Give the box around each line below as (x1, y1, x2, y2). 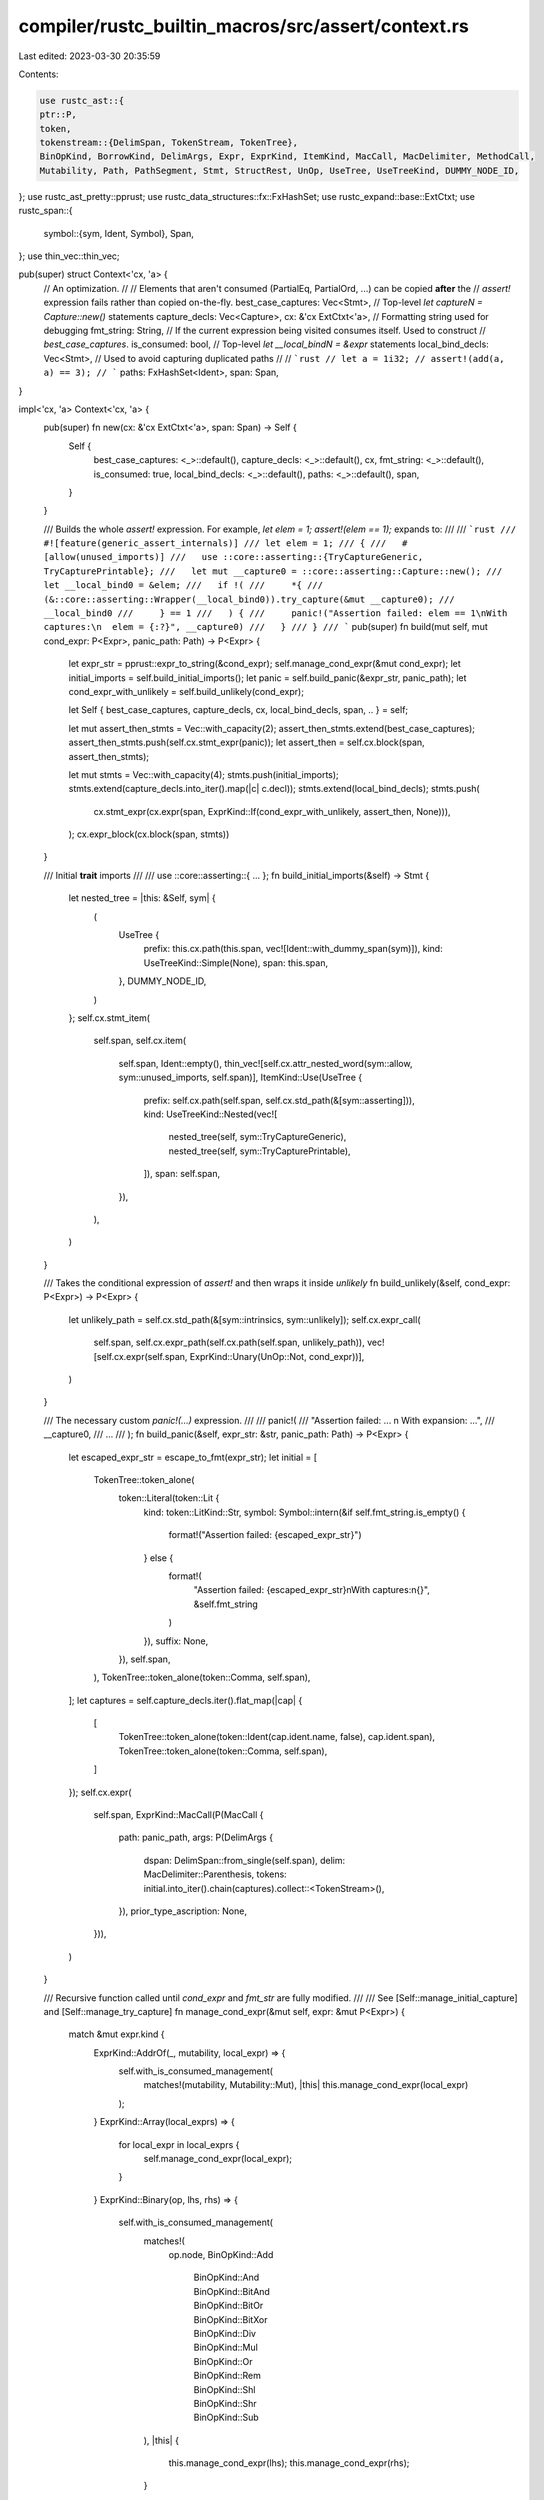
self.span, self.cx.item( (93, 1035, 187, 1047)
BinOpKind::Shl (193, 2383, 256, 2395)
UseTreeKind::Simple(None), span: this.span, (143, 956, 329, 969)
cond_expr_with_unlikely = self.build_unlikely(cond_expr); (68, 685, 305, 697)
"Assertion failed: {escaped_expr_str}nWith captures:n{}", (193, 1584, 430, 1596)
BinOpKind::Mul (193, 2341, 259, 2354)
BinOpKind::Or (193, 2355, 254, 2367)
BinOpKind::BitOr (193, 2300, 264, 2312)
